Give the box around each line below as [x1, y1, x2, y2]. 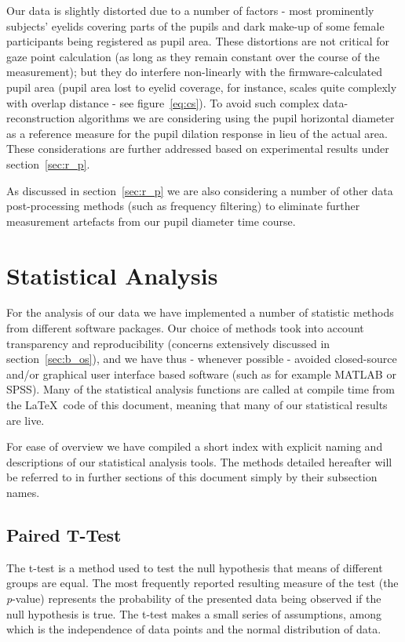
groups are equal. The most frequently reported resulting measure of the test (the [6, 575, 399, 591]
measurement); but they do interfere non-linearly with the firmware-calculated [6, 63, 383, 80]
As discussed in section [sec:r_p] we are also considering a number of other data [6, 182, 393, 198]
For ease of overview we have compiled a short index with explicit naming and [6, 438, 383, 455]
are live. [6, 412, 45, 428]
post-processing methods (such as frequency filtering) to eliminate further [6, 198, 360, 214]
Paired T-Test [6, 522, 122, 546]
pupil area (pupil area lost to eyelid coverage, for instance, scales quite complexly [6, 78, 397, 95]
